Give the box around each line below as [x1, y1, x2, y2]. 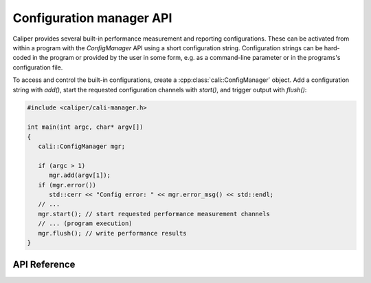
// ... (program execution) [38, 220, 133, 227]
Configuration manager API [12, 10, 172, 25]
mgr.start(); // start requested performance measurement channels [38, 210, 271, 218]
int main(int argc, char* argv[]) [27, 123, 144, 131]
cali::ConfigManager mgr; [38, 143, 126, 151]
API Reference [12, 259, 76, 271]
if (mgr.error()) [38, 181, 96, 189]
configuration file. [12, 63, 63, 72]
